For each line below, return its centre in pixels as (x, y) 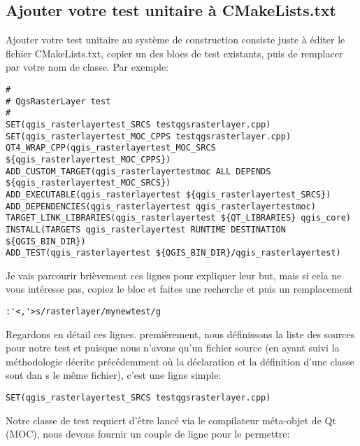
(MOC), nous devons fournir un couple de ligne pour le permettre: (148, 434)
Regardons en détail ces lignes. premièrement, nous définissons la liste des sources (180, 334)
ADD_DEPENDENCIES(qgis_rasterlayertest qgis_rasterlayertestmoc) (161, 206)
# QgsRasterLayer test (58, 101)
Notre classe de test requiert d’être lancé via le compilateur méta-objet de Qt (171, 420)
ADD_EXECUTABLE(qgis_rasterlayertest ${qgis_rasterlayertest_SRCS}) (168, 194)
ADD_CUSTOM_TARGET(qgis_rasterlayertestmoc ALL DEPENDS (138, 171)
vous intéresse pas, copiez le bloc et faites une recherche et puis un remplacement (179, 289)
